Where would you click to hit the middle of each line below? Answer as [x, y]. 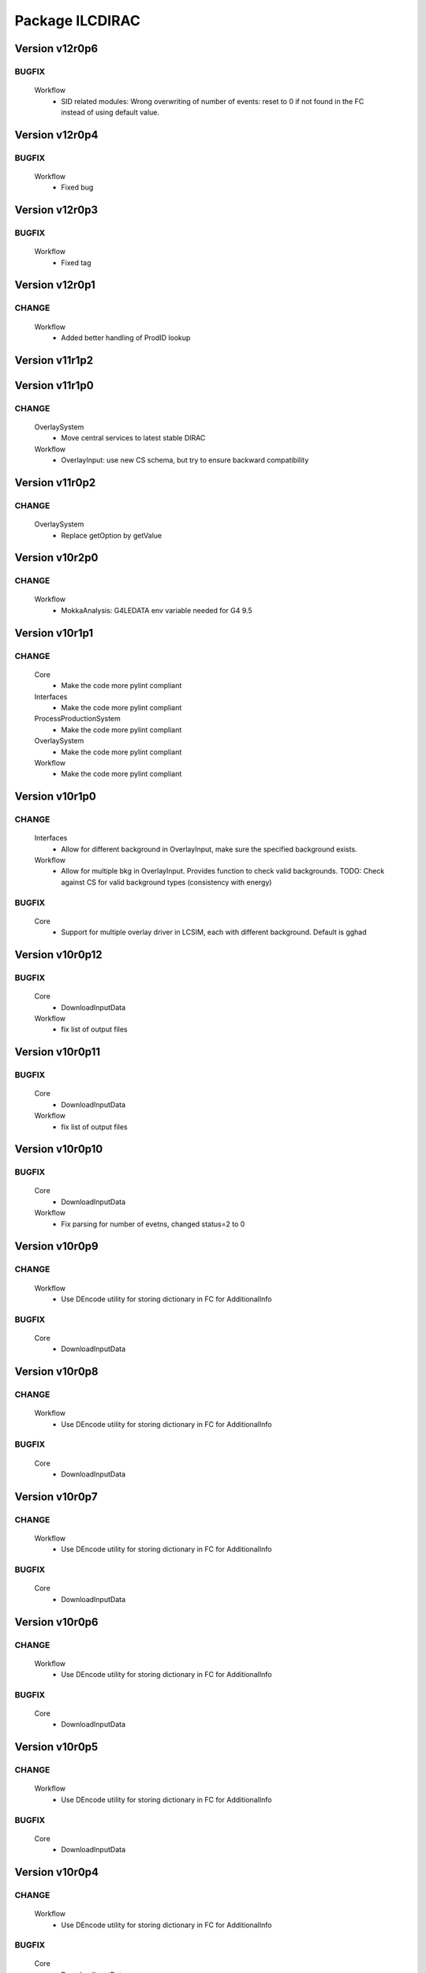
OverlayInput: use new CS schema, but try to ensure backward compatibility [185, 460]
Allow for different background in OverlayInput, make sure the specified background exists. [209, 849]
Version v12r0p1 [55, 285]
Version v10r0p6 [56, 1622]
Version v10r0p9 [56, 1247]
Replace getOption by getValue [112, 535]
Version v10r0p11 [57, 1052]
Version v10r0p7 [56, 1497]
